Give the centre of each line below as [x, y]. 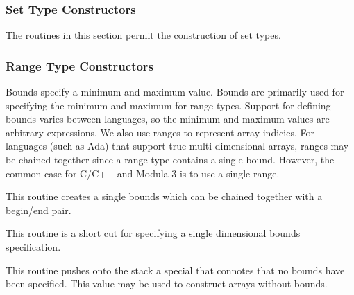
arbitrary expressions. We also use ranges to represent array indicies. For [160, 132]
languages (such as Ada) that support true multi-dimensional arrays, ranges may [177, 146]
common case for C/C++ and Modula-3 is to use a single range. [143, 173]
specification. [33, 246]
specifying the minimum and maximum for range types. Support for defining [168, 105]
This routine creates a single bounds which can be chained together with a [164, 196]
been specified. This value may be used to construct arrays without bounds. [167, 284]
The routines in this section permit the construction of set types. [143, 35]
